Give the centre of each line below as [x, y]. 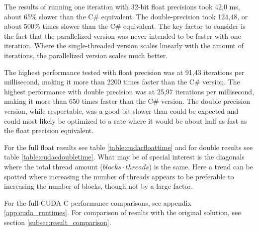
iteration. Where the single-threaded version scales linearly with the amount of [124, 45]
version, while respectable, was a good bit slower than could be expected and [121, 111]
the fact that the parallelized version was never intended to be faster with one [123, 36]
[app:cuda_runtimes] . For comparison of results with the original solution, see [123, 212]
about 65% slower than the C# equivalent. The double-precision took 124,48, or [126, 16]
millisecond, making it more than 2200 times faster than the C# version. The [122, 82]
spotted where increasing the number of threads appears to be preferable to [119, 176]
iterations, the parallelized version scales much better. [86, 55]
